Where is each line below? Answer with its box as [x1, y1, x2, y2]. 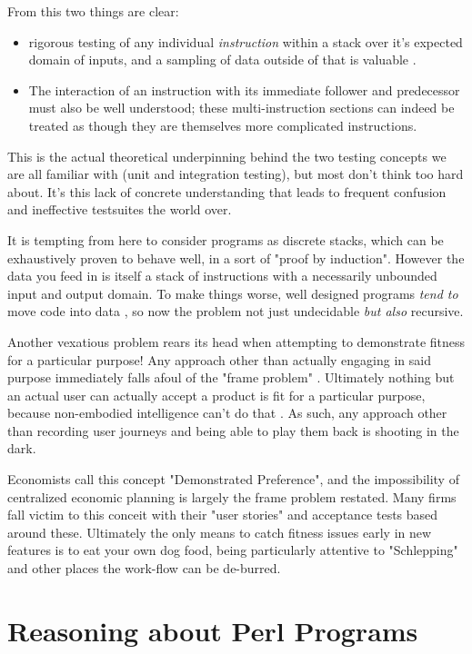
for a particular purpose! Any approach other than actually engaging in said [7, 350, 431, 369]
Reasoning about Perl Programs [7, 611, 418, 649]
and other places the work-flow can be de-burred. [7, 559, 281, 578]
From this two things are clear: [7, 2, 179, 20]
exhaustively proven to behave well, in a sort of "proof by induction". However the [7, 248, 465, 267]
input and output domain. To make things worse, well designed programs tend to [7, 283, 458, 302]
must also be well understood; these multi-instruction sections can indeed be [28, 98, 455, 117]
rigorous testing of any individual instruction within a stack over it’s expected [28, 32, 463, 51]
